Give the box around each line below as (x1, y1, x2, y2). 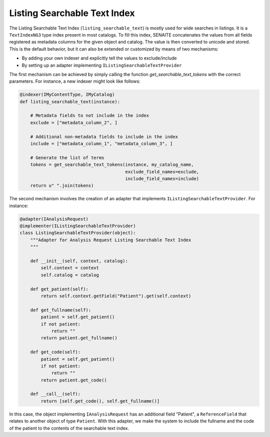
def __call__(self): (30, 391, 81, 397)
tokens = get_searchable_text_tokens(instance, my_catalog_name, (30, 162, 194, 168)
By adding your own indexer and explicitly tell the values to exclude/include (21, 55, 177, 61)
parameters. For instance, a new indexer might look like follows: (9, 78, 140, 85)
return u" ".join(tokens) (30, 183, 94, 189)
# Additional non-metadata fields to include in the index (30, 134, 178, 140)
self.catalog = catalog (40, 272, 99, 278)
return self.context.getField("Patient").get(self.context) (40, 293, 191, 299)
